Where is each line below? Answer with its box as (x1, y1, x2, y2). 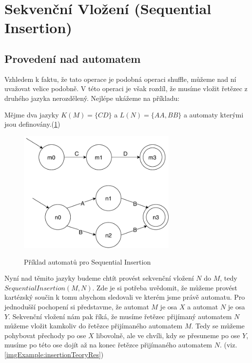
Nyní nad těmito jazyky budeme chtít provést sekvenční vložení (4, 273, 194, 283)
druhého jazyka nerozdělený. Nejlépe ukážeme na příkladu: (4, 93, 180, 103)
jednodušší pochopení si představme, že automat (4, 302, 149, 312)
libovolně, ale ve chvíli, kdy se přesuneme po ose (96, 330, 240, 340)
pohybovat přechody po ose (4, 330, 86, 340)
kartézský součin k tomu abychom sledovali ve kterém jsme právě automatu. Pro (4, 292, 245, 302)
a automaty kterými (183, 109, 244, 119)
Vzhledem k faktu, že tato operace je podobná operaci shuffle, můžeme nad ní (4, 74, 236, 84)
